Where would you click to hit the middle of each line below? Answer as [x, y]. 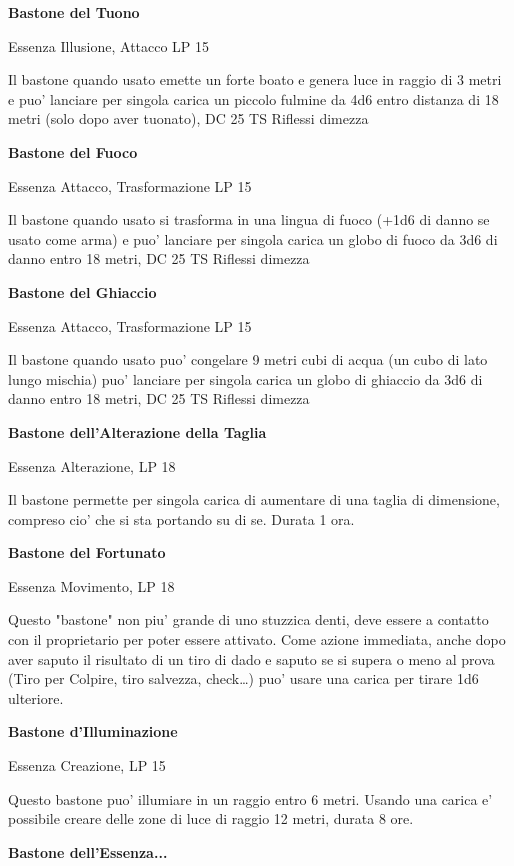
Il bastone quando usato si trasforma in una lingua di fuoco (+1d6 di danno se [249, 219]
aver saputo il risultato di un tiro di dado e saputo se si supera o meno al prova [251, 658]
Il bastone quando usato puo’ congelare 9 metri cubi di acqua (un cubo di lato [248, 359]
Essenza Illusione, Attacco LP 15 [109, 45]
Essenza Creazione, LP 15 [87, 765]
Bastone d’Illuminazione [93, 731]
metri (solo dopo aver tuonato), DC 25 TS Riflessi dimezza [188, 118]
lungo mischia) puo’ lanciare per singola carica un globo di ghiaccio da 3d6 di [245, 378]
